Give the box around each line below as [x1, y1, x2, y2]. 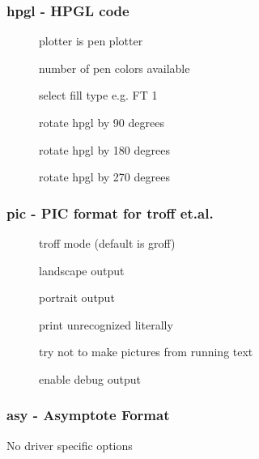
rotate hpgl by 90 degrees [39, 114, 164, 130]
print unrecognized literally [39, 316, 173, 333]
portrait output [39, 289, 115, 306]
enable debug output [39, 370, 142, 387]
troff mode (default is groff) [39, 235, 176, 251]
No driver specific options [6, 436, 133, 453]
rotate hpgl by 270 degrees [39, 168, 170, 185]
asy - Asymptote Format [6, 405, 170, 425]
